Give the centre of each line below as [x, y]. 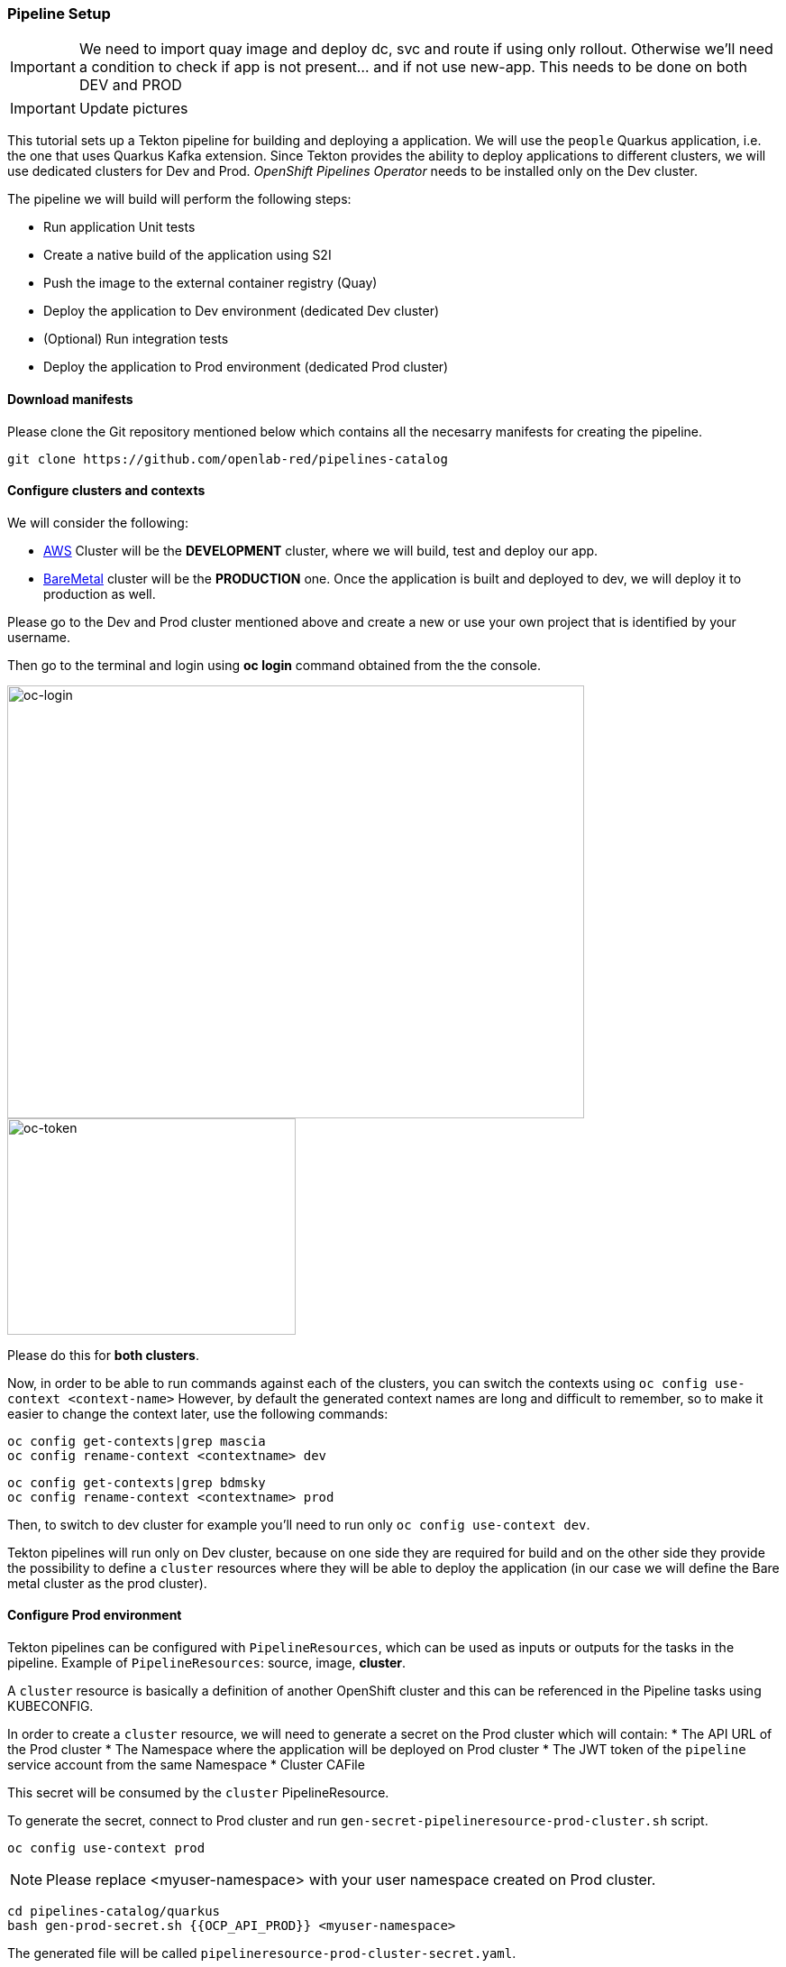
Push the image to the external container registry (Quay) [210, 283]
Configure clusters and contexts [106, 491]
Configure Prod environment [95, 1615]
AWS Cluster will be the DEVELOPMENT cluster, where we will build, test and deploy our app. [321, 550]
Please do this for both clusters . [103, 1355]
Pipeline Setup [59, 14]
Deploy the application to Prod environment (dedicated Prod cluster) [246, 367]
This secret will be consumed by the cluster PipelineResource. [198, 1793]
